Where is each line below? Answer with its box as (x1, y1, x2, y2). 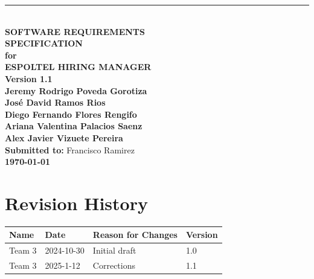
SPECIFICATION (5, 37, 83, 50)
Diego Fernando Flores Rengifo (5, 107, 137, 120)
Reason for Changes (92, 228, 178, 241)
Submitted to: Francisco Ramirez (5, 143, 135, 156)
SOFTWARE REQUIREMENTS (5, 25, 145, 37)
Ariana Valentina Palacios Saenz (5, 120, 143, 132)
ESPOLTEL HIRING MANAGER (5, 60, 152, 73)
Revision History (5, 190, 148, 215)
